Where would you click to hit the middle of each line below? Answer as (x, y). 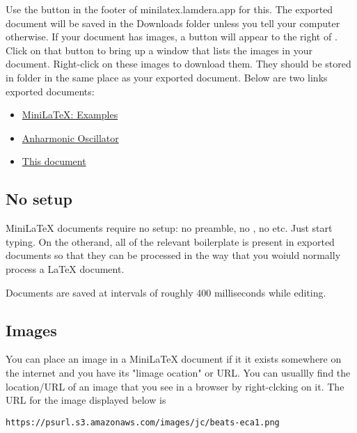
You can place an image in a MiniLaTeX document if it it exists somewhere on (174, 359)
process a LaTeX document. (65, 268)
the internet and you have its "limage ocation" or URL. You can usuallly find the (178, 372)
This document (54, 161)
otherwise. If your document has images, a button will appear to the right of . (172, 37)
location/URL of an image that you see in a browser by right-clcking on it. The (175, 386)
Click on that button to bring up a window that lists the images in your (159, 50)
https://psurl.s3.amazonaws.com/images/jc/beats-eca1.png (143, 422)
